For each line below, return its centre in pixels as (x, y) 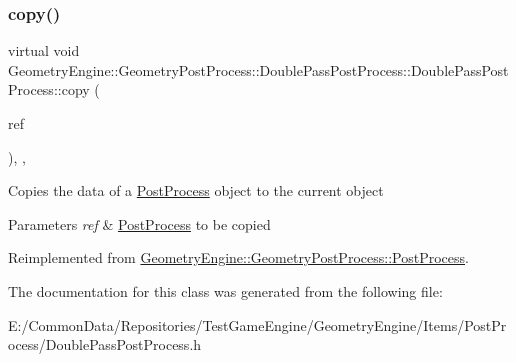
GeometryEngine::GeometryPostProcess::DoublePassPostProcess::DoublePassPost (258, 69)
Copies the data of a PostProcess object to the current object (196, 190)
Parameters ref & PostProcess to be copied (139, 223)
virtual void (44, 50)
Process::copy (49, 89)
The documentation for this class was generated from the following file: (225, 290)
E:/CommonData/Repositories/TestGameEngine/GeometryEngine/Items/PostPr (257, 324)
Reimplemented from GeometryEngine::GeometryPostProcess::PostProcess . (238, 257)
